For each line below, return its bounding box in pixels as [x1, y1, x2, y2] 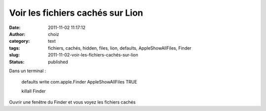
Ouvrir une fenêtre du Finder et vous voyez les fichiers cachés [9, 99, 136, 105]
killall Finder [21, 88, 46, 94]
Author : [9, 31, 26, 37]
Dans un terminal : [9, 68, 46, 74]
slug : [9, 52, 20, 58]
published [48, 59, 68, 65]
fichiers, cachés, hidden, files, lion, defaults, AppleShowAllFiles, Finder [48, 45, 192, 51]
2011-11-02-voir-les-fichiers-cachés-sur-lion [48, 52, 138, 58]
